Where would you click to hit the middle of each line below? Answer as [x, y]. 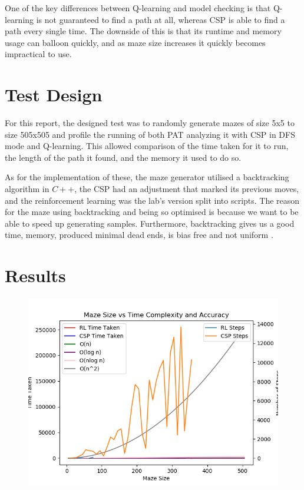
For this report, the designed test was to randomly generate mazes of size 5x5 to [150, 123]
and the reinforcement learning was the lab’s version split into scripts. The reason [152, 200]
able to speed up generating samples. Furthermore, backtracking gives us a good [150, 223]
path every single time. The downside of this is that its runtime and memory [143, 31]
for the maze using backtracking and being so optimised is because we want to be [152, 212]
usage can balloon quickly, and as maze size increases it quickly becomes [135, 42]
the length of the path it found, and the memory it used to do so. [123, 157]
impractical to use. [38, 54]
